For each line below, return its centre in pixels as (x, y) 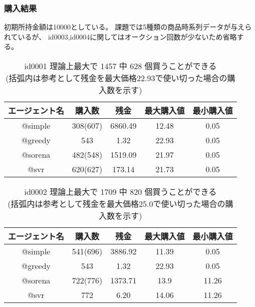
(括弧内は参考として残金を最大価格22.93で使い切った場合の (116, 78)
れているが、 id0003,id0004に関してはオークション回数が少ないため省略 (120, 36)
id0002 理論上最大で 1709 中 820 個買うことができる (120, 192)
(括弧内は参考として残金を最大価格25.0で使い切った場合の (116, 204)
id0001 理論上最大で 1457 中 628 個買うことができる (120, 66)
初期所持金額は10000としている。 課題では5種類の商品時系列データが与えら (128, 27)
